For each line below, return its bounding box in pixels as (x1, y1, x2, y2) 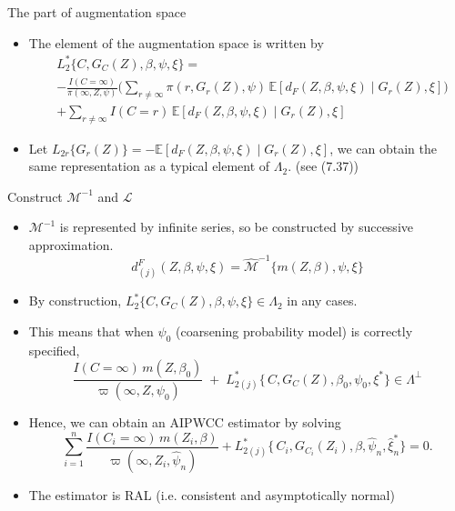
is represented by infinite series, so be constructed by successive (59, 217, 413, 236)
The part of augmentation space (7, 3, 187, 21)
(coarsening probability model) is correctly (175, 321, 413, 340)
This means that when (28, 321, 154, 340)
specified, (28, 340, 80, 359)
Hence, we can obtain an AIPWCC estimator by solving (28, 412, 341, 431)
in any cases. (287, 291, 358, 310)
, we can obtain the (329, 138, 437, 157)
